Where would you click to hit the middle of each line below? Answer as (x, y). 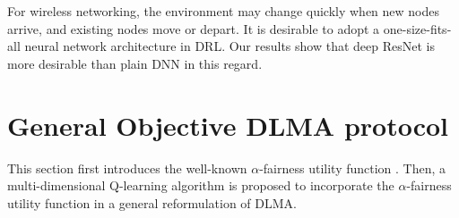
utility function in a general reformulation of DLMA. (152, 202)
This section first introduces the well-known (127, 168)
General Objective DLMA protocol (228, 125)
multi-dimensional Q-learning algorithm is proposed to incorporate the (201, 185)
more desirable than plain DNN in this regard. (135, 63)
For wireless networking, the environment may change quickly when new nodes (224, 11)
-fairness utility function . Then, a (353, 168)
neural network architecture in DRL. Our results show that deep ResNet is (229, 46)
